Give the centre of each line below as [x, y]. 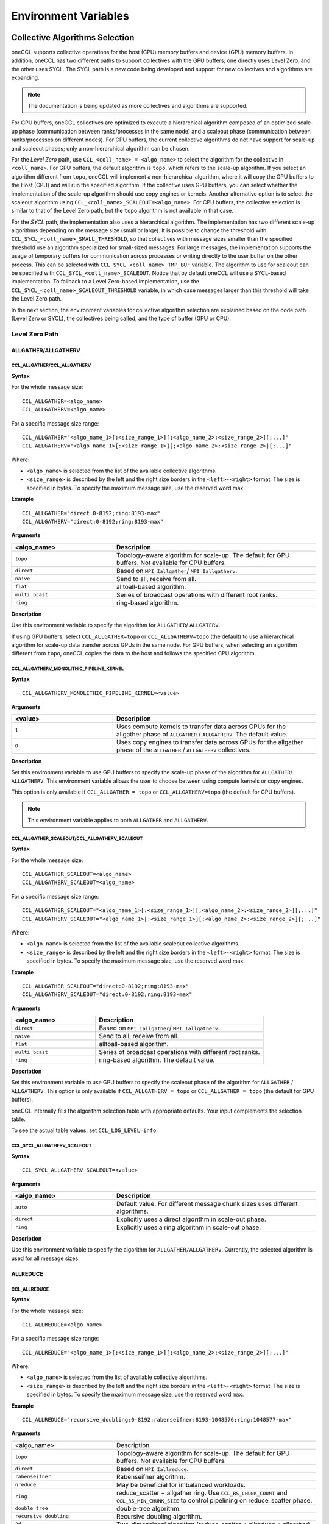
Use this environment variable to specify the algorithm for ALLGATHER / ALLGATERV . [116, 625]
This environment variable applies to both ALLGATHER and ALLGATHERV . [118, 820]
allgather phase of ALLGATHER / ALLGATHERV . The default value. [202, 734]
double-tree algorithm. [148, 1508]
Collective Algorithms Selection [73, 37]
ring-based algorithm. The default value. [157, 1060]
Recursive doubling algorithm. [159, 1516]
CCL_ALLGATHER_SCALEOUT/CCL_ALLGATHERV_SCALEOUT [77, 838]
